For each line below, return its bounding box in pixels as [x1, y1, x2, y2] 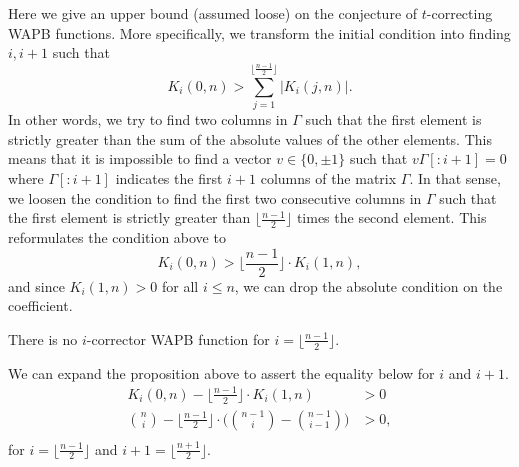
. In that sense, [409, 167, 501, 188]
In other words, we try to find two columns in [8, 109, 288, 130]
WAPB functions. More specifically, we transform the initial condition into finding [8, 22, 511, 43]
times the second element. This [296, 207, 487, 228]
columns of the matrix [260, 167, 397, 188]
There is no [8, 328, 78, 349]
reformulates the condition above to [8, 226, 226, 247]
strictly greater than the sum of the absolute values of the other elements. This [8, 128, 492, 149]
